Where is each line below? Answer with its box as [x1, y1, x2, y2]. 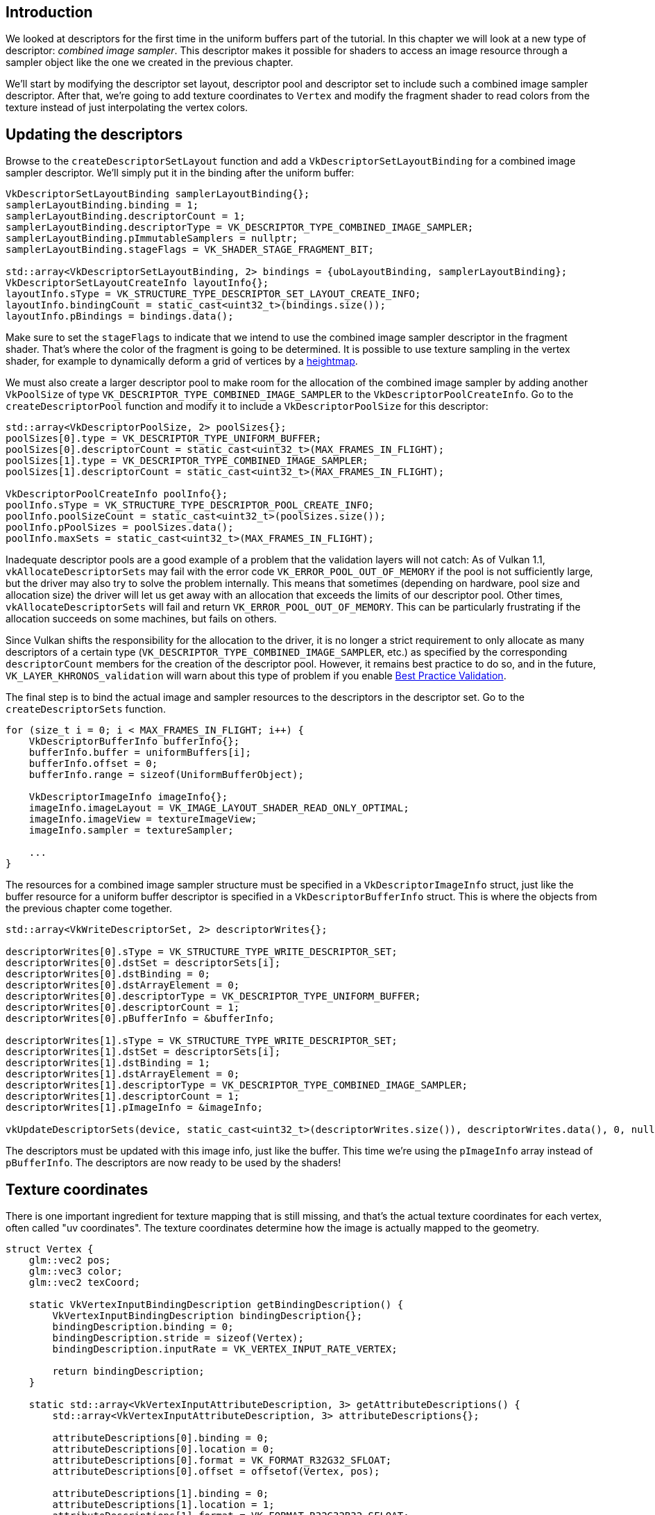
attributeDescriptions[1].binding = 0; [52, 1488, 269, 1500]
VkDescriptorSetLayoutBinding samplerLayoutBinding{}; [6, 188, 310, 200]
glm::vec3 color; [28, 1266, 123, 1277]
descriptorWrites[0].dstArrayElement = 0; [6, 979, 240, 991]
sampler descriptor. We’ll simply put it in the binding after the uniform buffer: [6, 167, 355, 179]
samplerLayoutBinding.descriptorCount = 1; [6, 210, 246, 222]
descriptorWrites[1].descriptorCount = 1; [6, 1091, 240, 1102]
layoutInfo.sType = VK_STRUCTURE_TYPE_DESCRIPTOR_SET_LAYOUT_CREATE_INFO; [6, 288, 421, 300]
